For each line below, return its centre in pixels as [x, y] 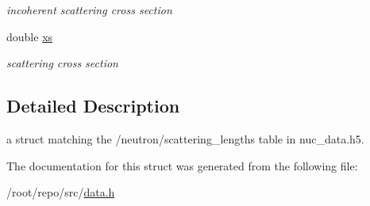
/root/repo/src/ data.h [61, 192]
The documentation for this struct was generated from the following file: [182, 165]
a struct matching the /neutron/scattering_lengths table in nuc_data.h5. [185, 138]
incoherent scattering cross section [89, 10]
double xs [30, 36]
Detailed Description [93, 106]
